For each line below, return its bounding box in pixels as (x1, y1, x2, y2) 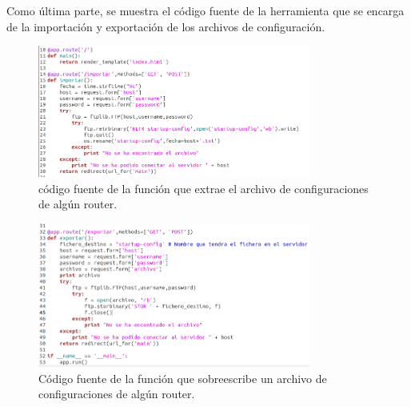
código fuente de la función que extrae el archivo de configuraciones (38, 179, 369, 196)
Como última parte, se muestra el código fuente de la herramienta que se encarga (6, 2, 405, 18)
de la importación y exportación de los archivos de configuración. (6, 18, 325, 34)
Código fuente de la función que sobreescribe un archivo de (38, 369, 327, 386)
